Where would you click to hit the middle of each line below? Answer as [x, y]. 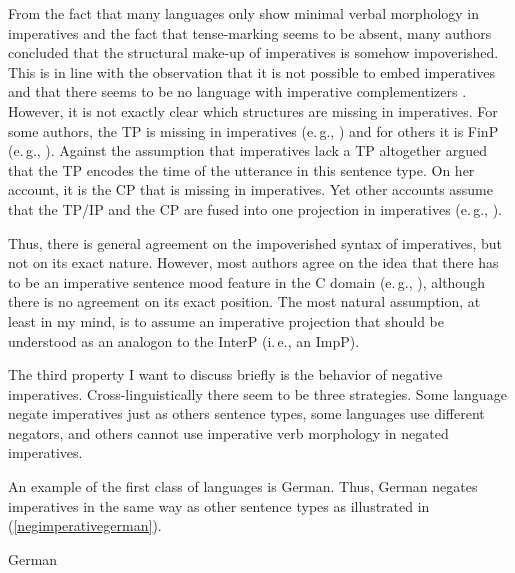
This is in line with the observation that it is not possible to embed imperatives [252, 71]
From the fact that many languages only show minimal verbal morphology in [244, 13]
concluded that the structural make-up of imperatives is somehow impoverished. [253, 52]
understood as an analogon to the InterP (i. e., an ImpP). [184, 340]
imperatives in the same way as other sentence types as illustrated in [219, 505]
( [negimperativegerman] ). [85, 525]
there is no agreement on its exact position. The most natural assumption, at [244, 301]
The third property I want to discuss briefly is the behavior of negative [225, 374]
